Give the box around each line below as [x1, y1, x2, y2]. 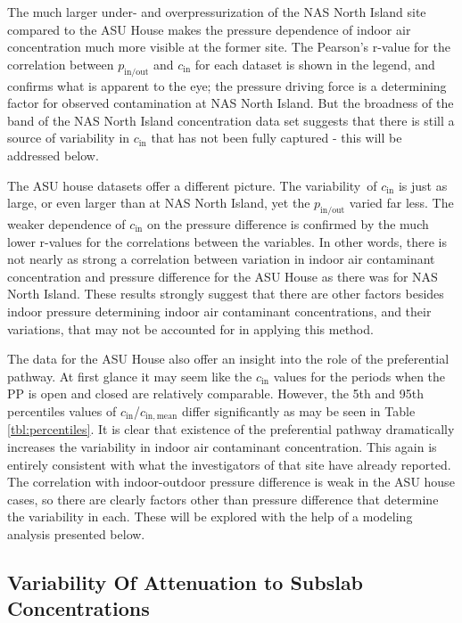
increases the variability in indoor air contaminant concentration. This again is [7, 437, 437, 455]
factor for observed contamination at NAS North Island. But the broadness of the [7, 94, 454, 112]
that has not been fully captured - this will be [151, 128, 402, 147]
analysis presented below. [7, 524, 145, 543]
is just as [398, 176, 448, 194]
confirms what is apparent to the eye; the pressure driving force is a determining [7, 76, 447, 94]
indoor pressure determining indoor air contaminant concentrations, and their [7, 301, 432, 320]
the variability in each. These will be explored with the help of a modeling [7, 507, 413, 526]
